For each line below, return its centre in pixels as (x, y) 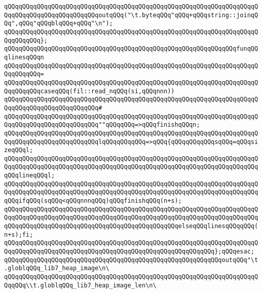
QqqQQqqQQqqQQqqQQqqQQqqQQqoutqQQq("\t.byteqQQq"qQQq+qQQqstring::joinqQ (131, 15)
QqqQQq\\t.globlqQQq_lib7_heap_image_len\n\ (80, 285)
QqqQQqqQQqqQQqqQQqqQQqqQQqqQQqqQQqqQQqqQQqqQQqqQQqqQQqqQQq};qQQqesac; (129, 252)
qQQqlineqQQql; (30, 176)
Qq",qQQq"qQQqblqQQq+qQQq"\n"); (59, 24)
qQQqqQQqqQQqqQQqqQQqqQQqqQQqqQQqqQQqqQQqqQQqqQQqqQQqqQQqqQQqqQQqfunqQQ (131, 49)
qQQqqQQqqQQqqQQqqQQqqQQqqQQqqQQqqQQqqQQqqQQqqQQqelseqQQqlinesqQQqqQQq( (131, 226)
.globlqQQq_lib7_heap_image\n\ (57, 268)
